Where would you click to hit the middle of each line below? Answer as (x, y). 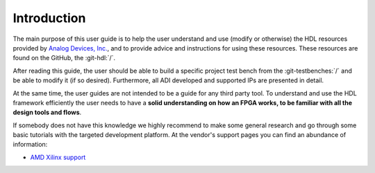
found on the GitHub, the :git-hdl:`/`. (64, 58)
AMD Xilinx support (58, 157)
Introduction (49, 18)
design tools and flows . (47, 112)
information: (30, 145)
